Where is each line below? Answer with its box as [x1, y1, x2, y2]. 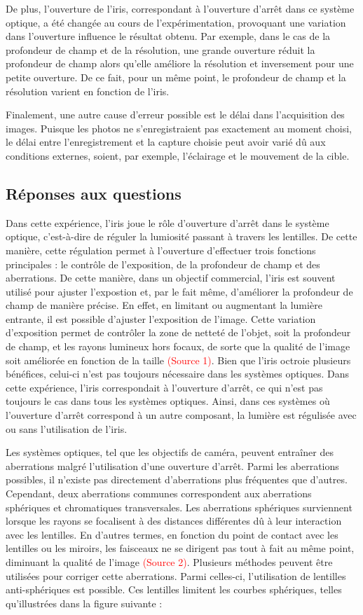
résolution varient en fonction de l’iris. [6, 83, 170, 98]
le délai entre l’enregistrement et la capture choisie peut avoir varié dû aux [6, 134, 326, 149]
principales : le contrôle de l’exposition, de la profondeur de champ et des [6, 256, 320, 271]
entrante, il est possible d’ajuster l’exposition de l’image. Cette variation [6, 311, 316, 326]
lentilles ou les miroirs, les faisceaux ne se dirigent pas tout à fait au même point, [6, 541, 355, 555]
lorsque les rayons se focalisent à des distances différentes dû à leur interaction [6, 513, 342, 528]
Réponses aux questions [6, 182, 181, 204]
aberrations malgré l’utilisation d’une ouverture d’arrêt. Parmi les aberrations [6, 458, 339, 473]
